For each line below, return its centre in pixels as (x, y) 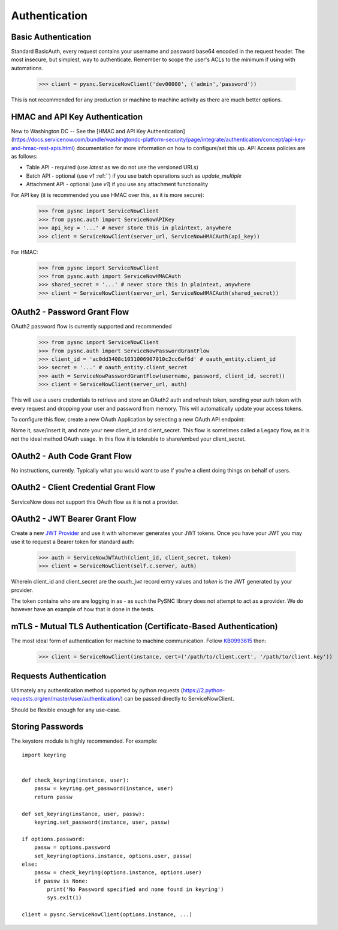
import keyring (44, 755)
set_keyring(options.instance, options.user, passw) (113, 856)
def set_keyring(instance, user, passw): (83, 814)
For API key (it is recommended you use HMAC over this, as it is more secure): (108, 195)
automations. (27, 68)
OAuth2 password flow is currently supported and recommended (91, 327)
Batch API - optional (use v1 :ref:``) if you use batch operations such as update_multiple (134, 176)
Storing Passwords (47, 727)
